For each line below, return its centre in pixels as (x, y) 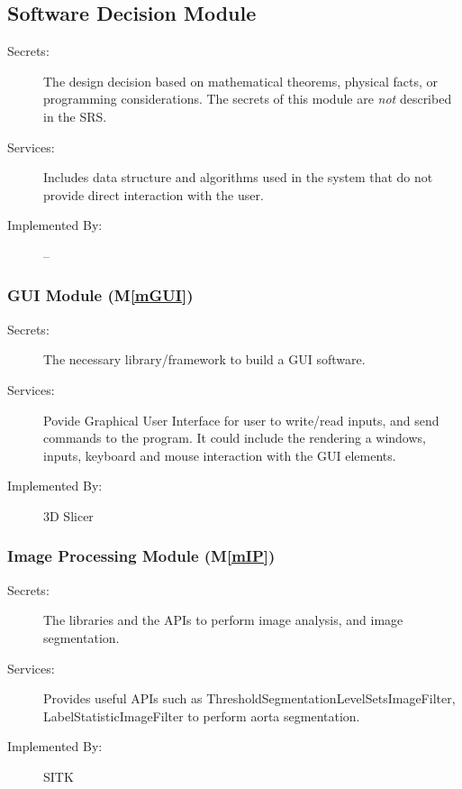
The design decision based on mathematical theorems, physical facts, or (241, 81)
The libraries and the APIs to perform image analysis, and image (223, 620)
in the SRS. (75, 116)
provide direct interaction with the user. (154, 194)
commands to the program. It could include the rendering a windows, (235, 438)
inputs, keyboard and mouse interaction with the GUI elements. (220, 455)
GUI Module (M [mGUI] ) (100, 295)
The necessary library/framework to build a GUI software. (204, 359)
